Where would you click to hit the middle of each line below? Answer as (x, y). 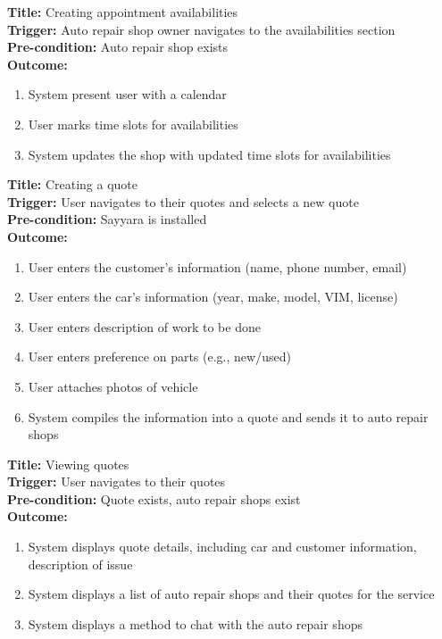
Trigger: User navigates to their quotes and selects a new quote (183, 201)
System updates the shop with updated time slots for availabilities (209, 154)
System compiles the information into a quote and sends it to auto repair (228, 416)
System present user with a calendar (127, 94)
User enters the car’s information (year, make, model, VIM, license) (213, 297)
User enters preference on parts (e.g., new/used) (159, 357)
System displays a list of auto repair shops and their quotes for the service (231, 594)
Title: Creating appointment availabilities (123, 12)
